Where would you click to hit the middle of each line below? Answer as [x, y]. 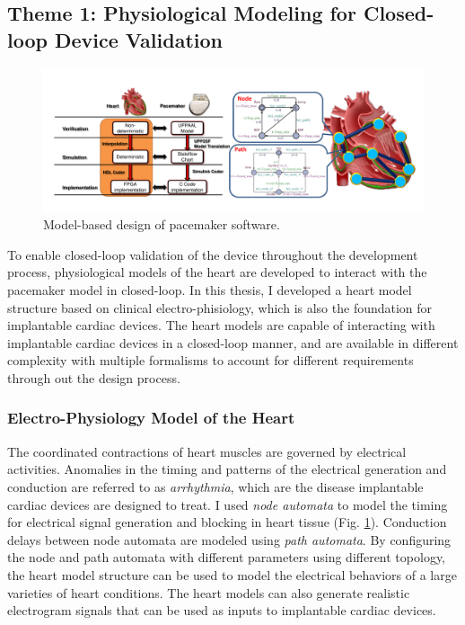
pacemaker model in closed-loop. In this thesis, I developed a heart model [210, 289]
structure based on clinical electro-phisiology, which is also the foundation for [220, 307]
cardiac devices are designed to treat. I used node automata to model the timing [228, 504]
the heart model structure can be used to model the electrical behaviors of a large [232, 574]
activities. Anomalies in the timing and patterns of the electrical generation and [227, 469]
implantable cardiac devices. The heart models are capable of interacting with [221, 325]
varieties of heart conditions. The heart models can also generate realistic [209, 592]
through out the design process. [94, 377]
